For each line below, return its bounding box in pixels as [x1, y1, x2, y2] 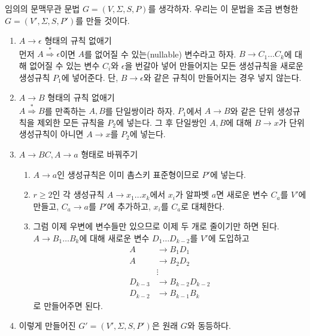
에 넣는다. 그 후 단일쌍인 [116, 116, 207, 128]
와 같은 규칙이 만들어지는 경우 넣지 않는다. [143, 71, 302, 83]
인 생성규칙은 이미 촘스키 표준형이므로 [57, 168, 199, 180]
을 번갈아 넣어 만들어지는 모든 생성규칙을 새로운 [124, 59, 303, 71]
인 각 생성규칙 [52, 188, 105, 201]
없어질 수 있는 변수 [29, 59, 100, 71]
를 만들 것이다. [75, 14, 130, 26]
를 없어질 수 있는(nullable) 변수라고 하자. [84, 47, 236, 60]
